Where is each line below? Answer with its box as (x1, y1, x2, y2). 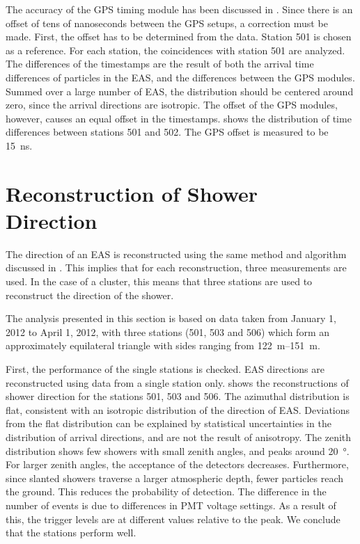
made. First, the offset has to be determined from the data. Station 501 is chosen (6, 29, 352, 44)
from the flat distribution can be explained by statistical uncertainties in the (6, 416, 331, 431)
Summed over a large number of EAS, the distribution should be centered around (6, 83, 354, 98)
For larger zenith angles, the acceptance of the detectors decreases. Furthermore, (6, 457, 349, 472)
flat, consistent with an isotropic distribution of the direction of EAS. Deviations (6, 402, 350, 417)
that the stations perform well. (6, 525, 136, 540)
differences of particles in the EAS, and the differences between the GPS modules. (6, 70, 355, 84)
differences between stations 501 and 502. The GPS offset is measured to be (6, 125, 329, 139)
